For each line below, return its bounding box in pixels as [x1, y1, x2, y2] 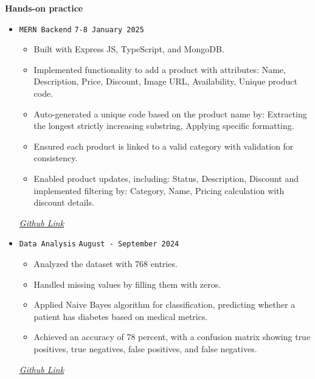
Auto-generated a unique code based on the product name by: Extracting [33, 107, 307, 120]
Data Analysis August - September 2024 [19, 240, 179, 249]
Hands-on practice [5, 2, 83, 14]
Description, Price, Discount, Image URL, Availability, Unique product [33, 75, 297, 88]
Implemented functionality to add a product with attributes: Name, [33, 63, 286, 75]
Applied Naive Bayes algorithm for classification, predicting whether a [33, 298, 296, 311]
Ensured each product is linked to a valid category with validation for [33, 139, 294, 152]
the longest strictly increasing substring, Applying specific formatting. [33, 119, 294, 132]
